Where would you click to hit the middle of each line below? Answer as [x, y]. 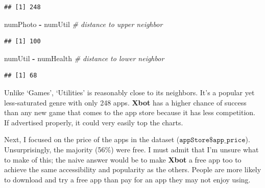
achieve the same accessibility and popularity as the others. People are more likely [133, 169]
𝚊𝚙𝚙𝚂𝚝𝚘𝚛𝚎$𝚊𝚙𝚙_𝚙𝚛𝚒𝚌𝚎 [212, 140]
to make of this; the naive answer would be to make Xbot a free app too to [123, 159]
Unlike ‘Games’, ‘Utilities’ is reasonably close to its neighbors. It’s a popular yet [129, 92]
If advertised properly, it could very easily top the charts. [94, 122]
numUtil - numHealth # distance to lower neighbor [84, 58]
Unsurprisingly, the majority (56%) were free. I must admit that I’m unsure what [131, 149]
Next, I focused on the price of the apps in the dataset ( [92, 139]
